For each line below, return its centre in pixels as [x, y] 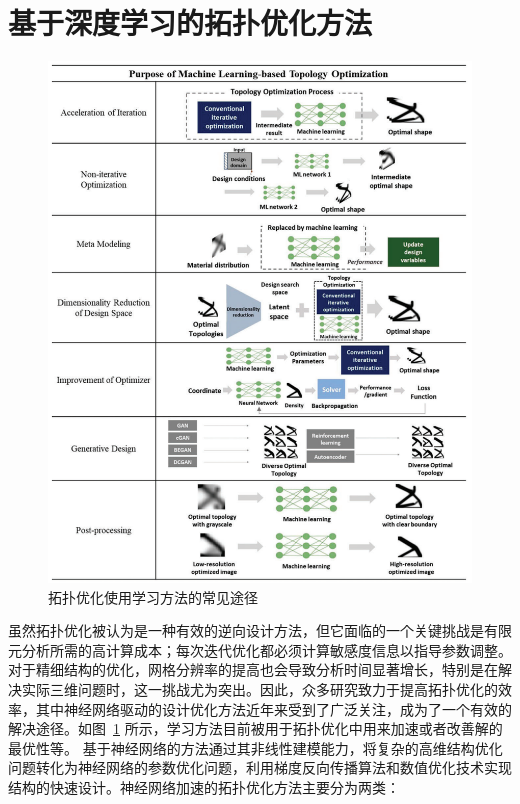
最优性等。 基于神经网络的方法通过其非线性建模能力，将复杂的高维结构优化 [255, 747]
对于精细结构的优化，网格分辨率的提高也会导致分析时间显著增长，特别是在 [253, 669]
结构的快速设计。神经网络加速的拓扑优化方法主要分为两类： [204, 786]
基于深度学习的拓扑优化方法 [190, 22]
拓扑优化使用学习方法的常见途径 [153, 596]
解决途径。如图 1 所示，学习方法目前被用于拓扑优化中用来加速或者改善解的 [255, 728]
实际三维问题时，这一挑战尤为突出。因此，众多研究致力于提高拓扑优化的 [259, 688]
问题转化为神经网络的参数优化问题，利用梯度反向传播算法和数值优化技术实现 [260, 767]
